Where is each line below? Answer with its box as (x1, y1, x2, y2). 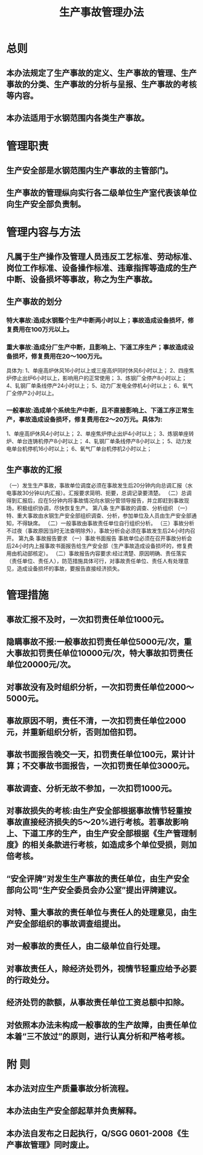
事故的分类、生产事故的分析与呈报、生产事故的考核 (6, 79, 197, 89)
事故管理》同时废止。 (14, 1139, 94, 1150)
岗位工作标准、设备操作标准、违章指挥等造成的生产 (6, 262, 197, 273)
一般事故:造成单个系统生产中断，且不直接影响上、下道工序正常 (6, 406, 188, 415)
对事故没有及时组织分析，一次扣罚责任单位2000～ (6, 682, 195, 692)
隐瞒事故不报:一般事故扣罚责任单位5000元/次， (6, 637, 184, 647)
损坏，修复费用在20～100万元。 (12, 352, 106, 360)
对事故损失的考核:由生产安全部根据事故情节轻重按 (6, 805, 192, 816)
